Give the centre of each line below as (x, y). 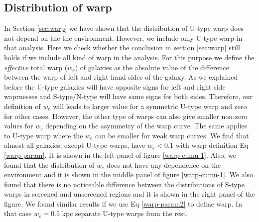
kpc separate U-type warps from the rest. (125, 213)
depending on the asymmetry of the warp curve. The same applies (146, 126)
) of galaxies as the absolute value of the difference (152, 67)
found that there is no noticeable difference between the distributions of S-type (124, 184)
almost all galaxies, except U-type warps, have (75, 145)
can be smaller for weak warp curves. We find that (172, 135)
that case (18, 213)
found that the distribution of (49, 165)
